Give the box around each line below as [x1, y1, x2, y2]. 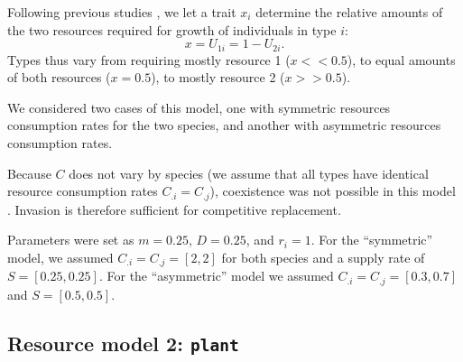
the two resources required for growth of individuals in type [7, 20, 337, 39]
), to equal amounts [347, 50, 456, 69]
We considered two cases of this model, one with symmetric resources [7, 97, 391, 116]
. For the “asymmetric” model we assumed [98, 266, 334, 285]
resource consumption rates [7, 181, 158, 200]
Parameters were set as [7, 230, 134, 249]
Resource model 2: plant [7, 329, 239, 357]
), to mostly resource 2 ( [151, 68, 285, 87]
